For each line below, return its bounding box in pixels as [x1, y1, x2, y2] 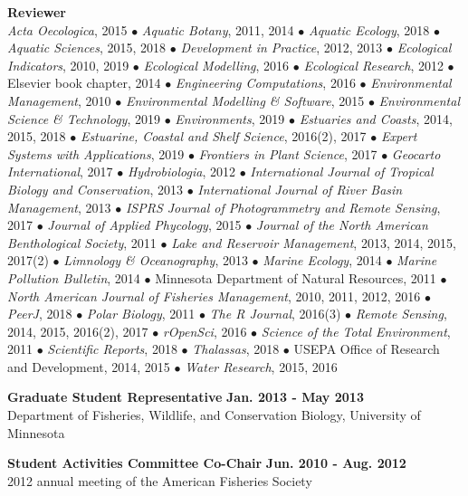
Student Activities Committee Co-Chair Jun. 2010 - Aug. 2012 [7, 453, 406, 472]
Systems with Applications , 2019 [7, 144, 185, 163]
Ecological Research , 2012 [303, 55, 444, 74]
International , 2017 [7, 162, 113, 181]
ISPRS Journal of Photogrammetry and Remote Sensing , [125, 197, 441, 216]
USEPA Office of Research [293, 339, 440, 358]
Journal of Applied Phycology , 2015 [47, 215, 242, 234]
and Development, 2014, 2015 [7, 357, 170, 376]
